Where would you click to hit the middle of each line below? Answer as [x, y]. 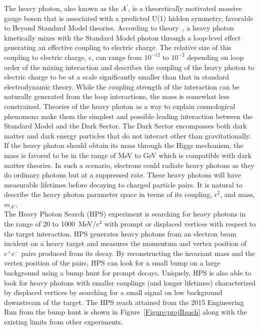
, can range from [116, 57]
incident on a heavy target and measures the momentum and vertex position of [125, 243]
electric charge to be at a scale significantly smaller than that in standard [117, 77]
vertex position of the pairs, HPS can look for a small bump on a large [112, 263]
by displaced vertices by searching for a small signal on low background [113, 292]
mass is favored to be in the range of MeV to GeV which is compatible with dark [128, 155]
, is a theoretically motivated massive [185, 8]
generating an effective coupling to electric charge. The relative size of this [118, 47]
